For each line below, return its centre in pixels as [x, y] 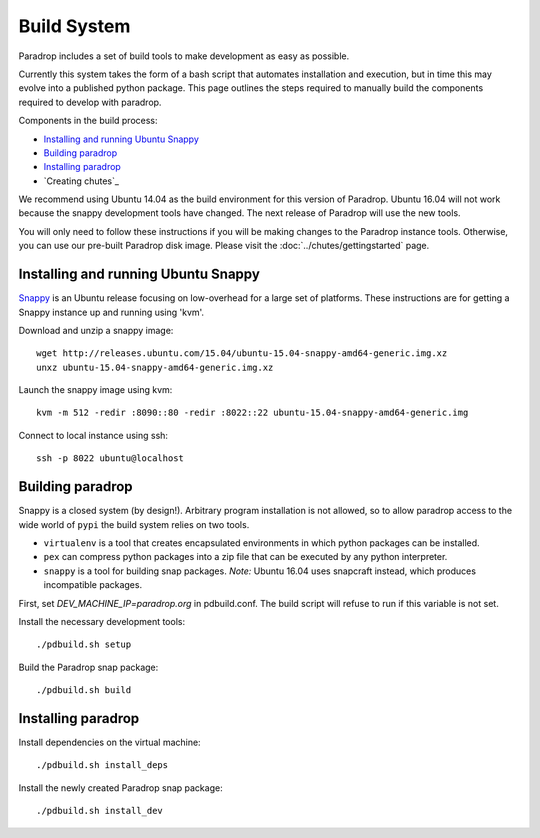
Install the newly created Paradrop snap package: [121, 787]
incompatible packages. [93, 585]
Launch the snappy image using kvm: [95, 390]
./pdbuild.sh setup [84, 644]
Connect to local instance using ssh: [93, 435]
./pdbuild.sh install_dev [100, 811]
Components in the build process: [88, 121]
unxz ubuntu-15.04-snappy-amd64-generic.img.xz [155, 367]
